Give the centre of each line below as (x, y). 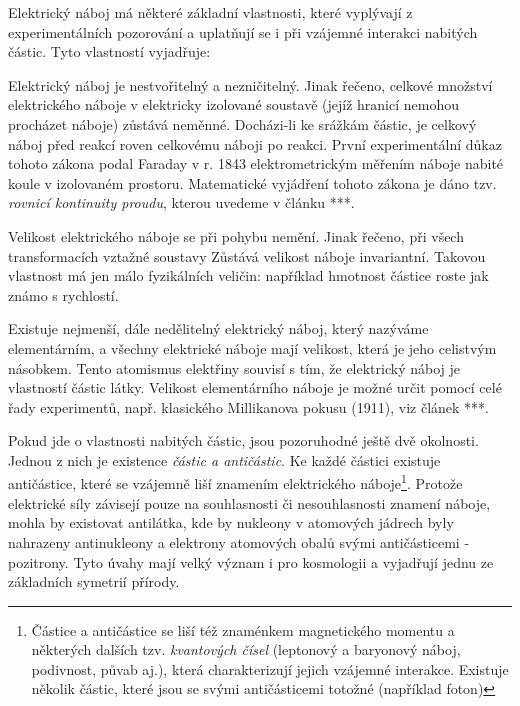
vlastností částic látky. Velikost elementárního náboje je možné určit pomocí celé (255, 387)
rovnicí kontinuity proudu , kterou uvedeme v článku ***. (181, 202)
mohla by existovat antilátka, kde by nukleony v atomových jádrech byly (231, 522)
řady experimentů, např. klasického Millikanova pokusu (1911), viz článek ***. (248, 406)
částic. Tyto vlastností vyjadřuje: (109, 51)
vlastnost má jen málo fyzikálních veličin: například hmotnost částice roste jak (248, 275)
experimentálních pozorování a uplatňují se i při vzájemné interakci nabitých (243, 31)
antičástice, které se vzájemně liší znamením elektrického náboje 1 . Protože (235, 482)
